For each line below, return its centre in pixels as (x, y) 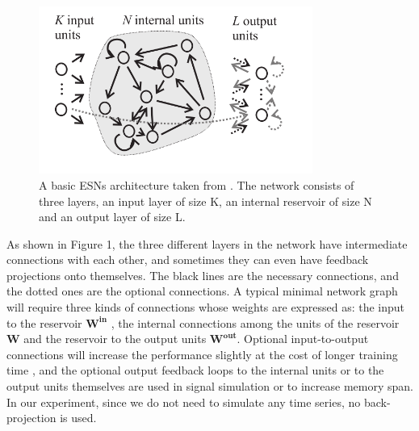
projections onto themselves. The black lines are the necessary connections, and (203, 275)
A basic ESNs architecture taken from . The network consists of (197, 184)
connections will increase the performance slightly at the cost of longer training (202, 354)
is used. (78, 418)
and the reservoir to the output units (115, 339)
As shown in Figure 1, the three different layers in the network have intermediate (207, 243)
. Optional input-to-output (303, 339)
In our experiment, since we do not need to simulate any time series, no (184, 402)
